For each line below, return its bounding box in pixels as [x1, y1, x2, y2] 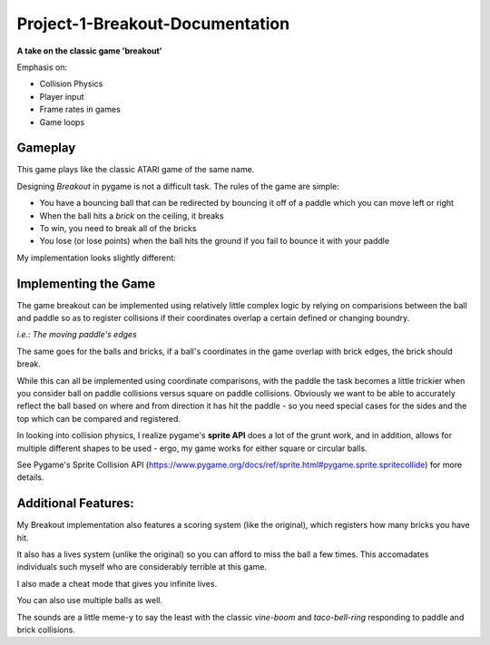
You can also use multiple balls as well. [16, 595, 163, 606]
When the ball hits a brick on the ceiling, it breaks [39, 210, 224, 221]
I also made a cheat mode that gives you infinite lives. [16, 578, 218, 589]
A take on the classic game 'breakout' [16, 45, 162, 56]
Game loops [39, 116, 85, 127]
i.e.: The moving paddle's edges [16, 329, 138, 340]
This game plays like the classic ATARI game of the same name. [16, 164, 255, 175]
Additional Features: [16, 495, 135, 512]
